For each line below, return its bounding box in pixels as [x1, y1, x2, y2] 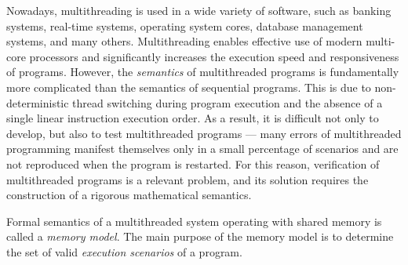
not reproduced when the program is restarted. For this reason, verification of [6, 155, 380, 172]
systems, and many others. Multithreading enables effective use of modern [6, 33, 362, 49]
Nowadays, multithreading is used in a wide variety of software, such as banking [6, 2, 392, 18]
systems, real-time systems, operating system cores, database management [6, 17, 363, 34]
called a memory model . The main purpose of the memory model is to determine [6, 228, 394, 245]
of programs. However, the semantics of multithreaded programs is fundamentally [6, 64, 399, 80]
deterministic [6, 94, 69, 111]
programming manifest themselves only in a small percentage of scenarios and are [6, 140, 399, 157]
